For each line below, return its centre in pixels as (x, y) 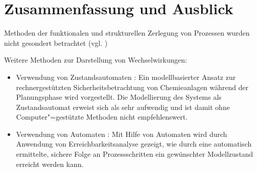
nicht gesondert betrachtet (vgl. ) (56, 42)
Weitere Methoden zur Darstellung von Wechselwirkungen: (96, 60)
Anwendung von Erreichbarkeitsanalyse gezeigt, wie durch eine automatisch (134, 144)
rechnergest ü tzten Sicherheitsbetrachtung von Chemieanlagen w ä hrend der (132, 87)
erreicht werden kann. (50, 164)
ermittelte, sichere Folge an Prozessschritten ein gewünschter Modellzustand (135, 154)
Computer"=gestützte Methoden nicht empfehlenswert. (102, 117)
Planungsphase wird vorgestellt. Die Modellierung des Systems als (119, 97)
